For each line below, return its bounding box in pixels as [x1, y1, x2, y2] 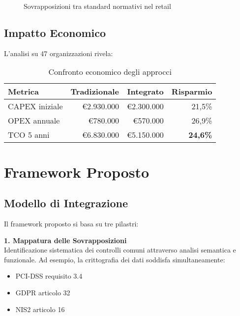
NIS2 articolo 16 [15, 304, 65, 314]
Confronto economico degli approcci [48, 66, 172, 78]
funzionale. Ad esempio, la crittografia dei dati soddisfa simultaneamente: [4, 254, 225, 264]
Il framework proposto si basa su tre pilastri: [4, 218, 139, 228]
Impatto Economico [4, 25, 106, 40]
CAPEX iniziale [8, 100, 63, 112]
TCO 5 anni [8, 129, 50, 141]
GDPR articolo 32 [15, 287, 70, 297]
